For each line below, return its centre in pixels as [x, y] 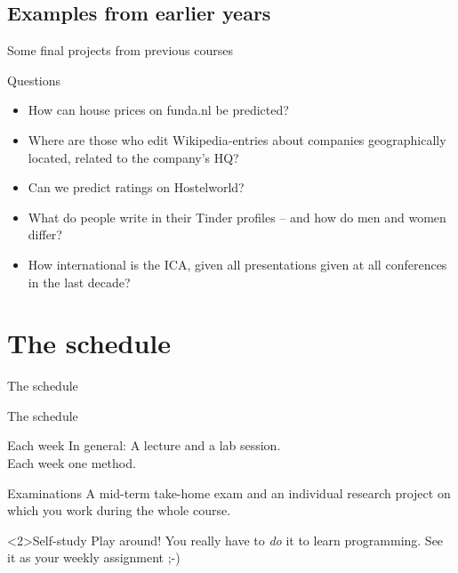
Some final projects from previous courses [121, 50]
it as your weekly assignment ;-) [94, 557]
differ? [45, 234]
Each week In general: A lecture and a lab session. [144, 445]
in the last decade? [79, 282]
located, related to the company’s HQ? [133, 157]
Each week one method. [72, 463]
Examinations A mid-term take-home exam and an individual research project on [229, 492]
